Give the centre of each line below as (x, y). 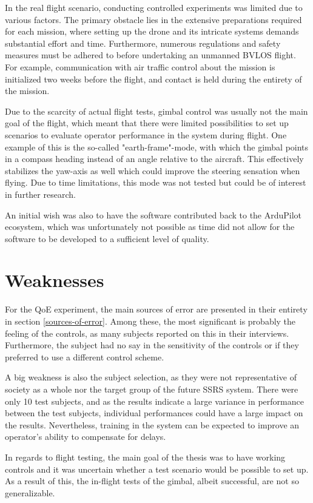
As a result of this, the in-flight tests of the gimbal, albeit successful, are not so (152, 481)
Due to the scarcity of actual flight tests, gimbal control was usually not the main (156, 111)
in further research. (40, 194)
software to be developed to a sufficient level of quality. (107, 238)
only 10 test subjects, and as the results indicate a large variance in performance (154, 401)
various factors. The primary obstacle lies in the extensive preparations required (153, 19)
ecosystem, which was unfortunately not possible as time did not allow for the (150, 227)
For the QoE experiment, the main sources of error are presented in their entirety (156, 309)
